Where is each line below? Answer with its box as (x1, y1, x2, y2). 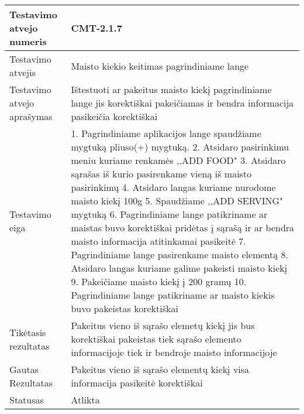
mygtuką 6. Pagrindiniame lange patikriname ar (71, 207, 268, 221)
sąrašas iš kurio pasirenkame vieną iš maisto (71, 167, 252, 180)
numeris (9, 35, 47, 48)
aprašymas (9, 110, 53, 123)
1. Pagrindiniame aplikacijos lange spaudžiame (71, 126, 261, 140)
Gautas (9, 362, 39, 376)
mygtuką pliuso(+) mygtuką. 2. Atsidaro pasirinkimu (71, 140, 289, 153)
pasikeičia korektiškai (71, 110, 158, 123)
